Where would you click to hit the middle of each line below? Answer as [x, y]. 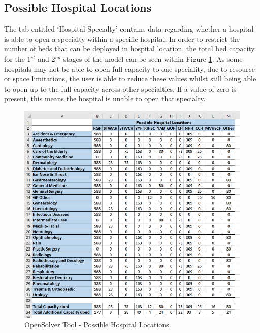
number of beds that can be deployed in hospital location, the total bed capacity [129, 49]
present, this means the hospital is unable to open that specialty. [105, 99]
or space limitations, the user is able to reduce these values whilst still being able [130, 79]
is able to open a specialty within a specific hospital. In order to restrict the [122, 38]
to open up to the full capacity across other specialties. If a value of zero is [120, 88]
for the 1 [18, 58]
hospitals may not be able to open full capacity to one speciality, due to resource [129, 68]
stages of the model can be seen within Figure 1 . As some [153, 58]
